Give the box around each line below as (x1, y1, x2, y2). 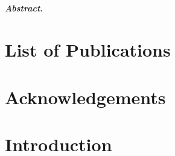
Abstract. (5, 2, 43, 14)
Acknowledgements (5, 84, 166, 109)
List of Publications (5, 37, 171, 62)
